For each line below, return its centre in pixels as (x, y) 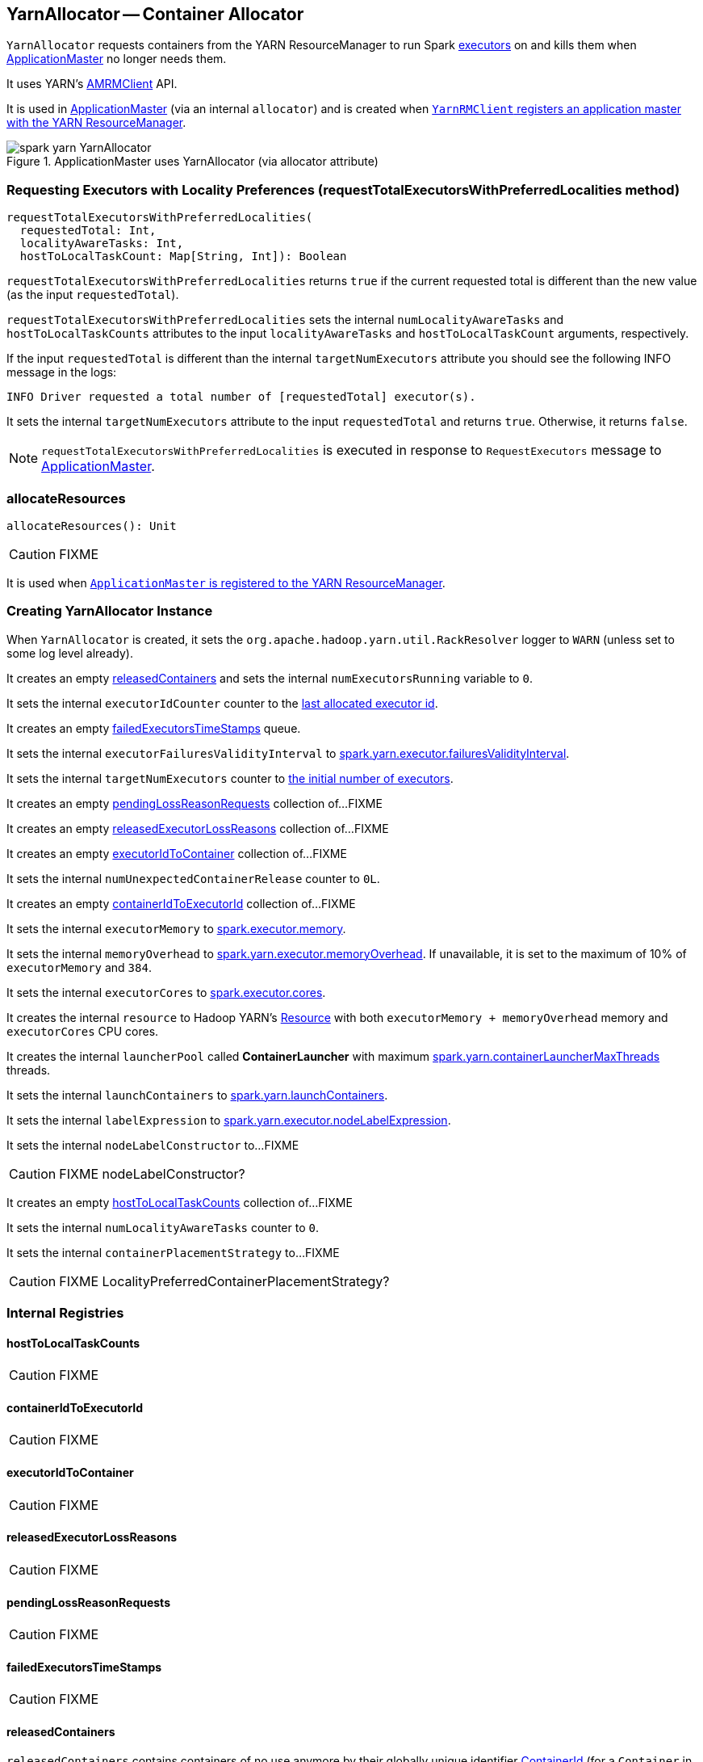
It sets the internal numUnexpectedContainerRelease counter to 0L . (193, 878)
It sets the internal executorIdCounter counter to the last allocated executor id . (222, 703)
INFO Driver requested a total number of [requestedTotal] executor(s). (241, 397)
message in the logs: (62, 372)
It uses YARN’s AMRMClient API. (92, 84)
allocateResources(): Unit (92, 526)
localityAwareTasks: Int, (102, 244)
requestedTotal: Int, (88, 231)
